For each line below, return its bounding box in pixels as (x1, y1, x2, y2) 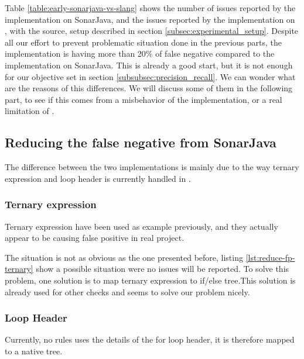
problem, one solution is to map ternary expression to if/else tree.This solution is (5, 274, 296, 286)
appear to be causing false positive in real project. (5, 232, 185, 244)
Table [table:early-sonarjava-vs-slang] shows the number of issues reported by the (5, 2, 296, 13)
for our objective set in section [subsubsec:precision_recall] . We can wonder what (5, 70, 296, 82)
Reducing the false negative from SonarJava (5, 133, 276, 151)
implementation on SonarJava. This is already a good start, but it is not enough (5, 58, 293, 71)
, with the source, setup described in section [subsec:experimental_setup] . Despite (5, 25, 299, 37)
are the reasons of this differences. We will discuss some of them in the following (5, 82, 293, 94)
